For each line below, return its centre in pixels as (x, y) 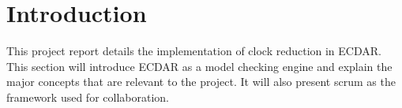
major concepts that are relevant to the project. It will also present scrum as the (201, 82)
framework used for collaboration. (88, 97)
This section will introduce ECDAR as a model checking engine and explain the (199, 66)
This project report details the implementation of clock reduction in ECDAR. (194, 51)
